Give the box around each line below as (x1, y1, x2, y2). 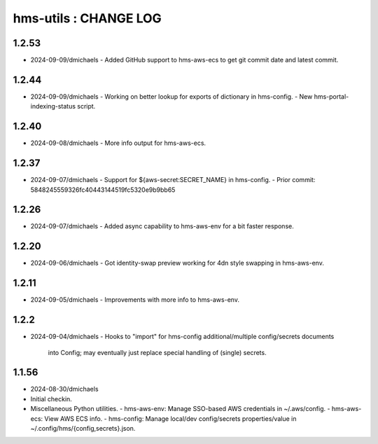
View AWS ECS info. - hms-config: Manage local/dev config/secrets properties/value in (44, 414, 297, 423)
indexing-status (30, 102, 76, 111)
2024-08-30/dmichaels (30, 385, 99, 394)
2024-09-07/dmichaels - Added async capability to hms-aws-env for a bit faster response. (30, 222, 294, 230)
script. (77, 102, 96, 111)
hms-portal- (314, 92, 349, 101)
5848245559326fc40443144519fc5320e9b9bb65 (30, 186, 176, 194)
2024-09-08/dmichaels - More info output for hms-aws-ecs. (30, 139, 206, 147)
